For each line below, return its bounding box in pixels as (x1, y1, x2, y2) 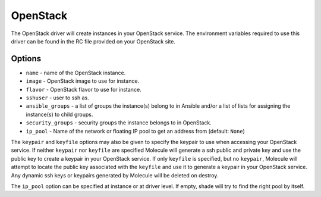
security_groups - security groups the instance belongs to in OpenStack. (26, 119, 212, 126)
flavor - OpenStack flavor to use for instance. (26, 86, 142, 93)
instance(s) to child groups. (26, 111, 93, 118)
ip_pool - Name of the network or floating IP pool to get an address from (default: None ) (26, 127, 245, 135)
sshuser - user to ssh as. (26, 94, 89, 101)
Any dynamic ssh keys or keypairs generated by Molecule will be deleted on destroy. (11, 171, 219, 179)
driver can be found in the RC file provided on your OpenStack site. (11, 37, 175, 45)
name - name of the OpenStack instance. (26, 69, 126, 76)
